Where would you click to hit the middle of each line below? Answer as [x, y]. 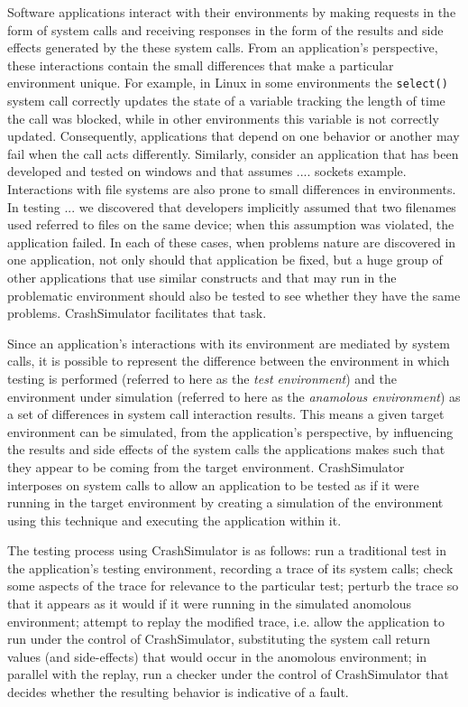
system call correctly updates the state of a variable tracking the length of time [226, 101]
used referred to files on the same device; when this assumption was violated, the [231, 224]
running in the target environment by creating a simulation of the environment [225, 502]
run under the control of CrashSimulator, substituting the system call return [219, 639]
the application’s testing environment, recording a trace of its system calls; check [230, 567]
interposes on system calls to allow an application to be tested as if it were [213, 484]
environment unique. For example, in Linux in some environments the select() [228, 83]
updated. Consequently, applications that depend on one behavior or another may [234, 136]
